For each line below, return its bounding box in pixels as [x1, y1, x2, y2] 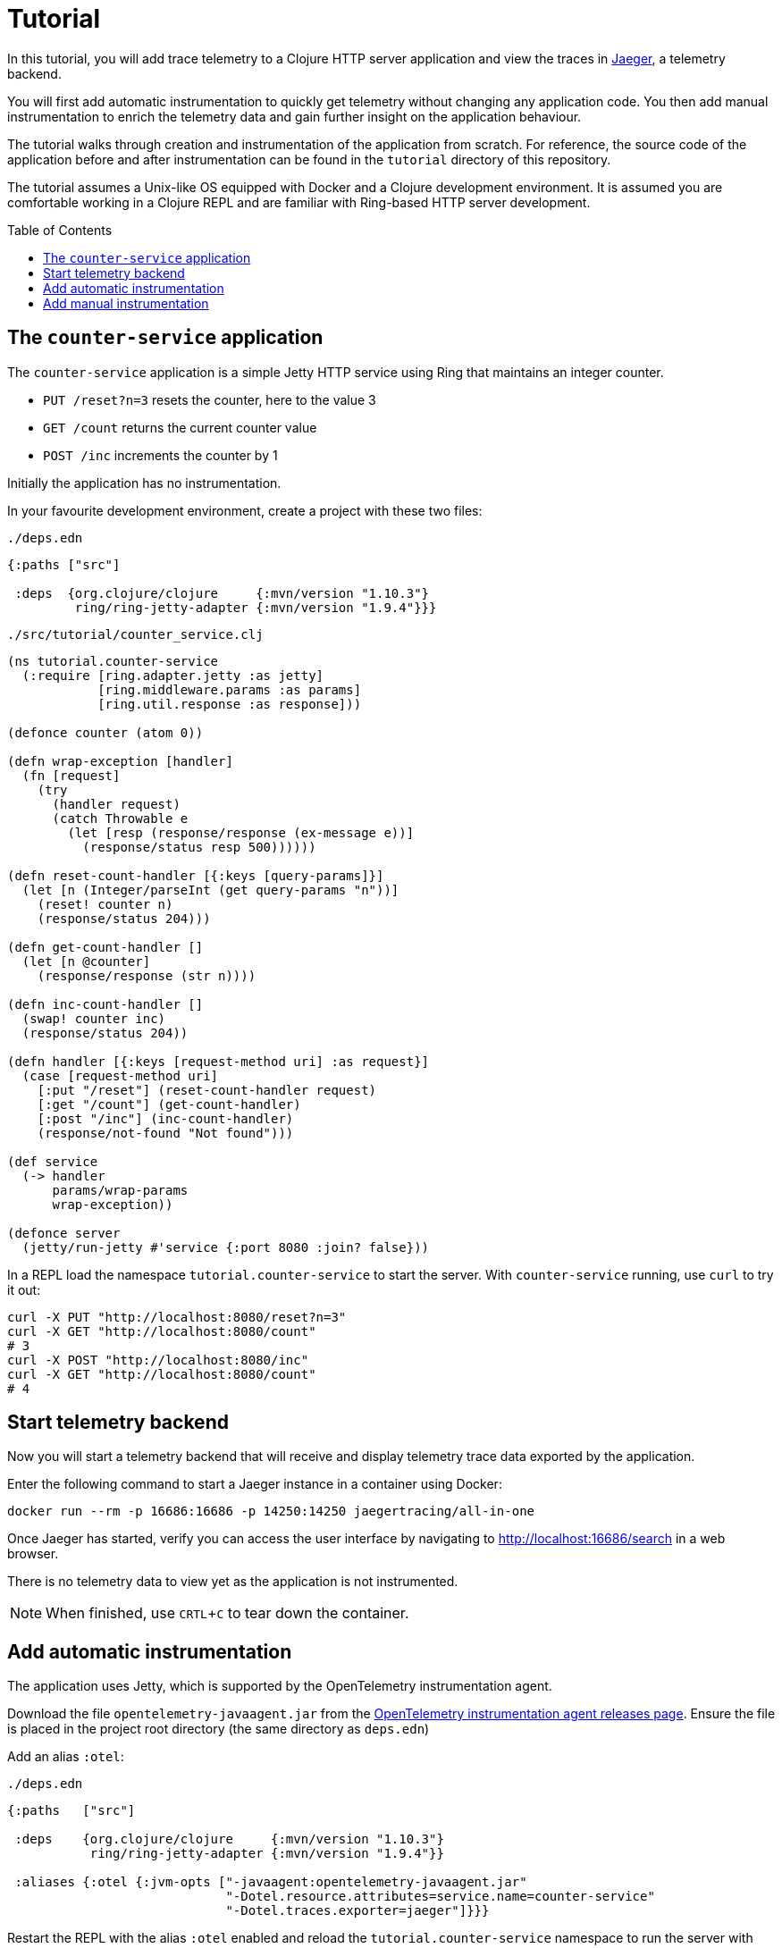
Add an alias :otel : [7, 1749, 124, 1765]
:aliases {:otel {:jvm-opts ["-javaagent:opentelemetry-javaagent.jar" [14, 1875, 527, 1890]
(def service [7, 1154, 98, 1169]
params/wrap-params [52, 1182, 189, 1197]
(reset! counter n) [37, 896, 173, 911]
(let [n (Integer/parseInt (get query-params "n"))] [21, 882, 399, 897]
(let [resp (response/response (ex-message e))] [67, 825, 415, 840]
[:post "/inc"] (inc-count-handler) [37, 1111, 294, 1126]
